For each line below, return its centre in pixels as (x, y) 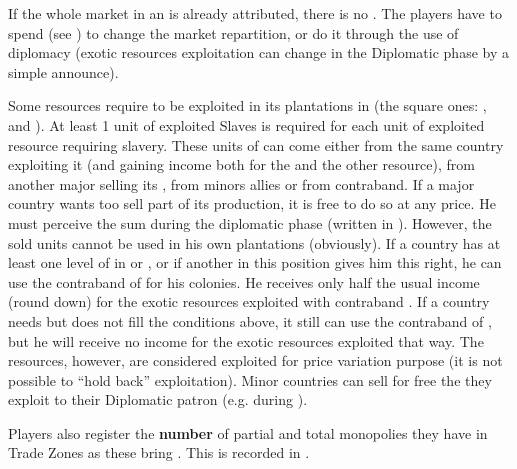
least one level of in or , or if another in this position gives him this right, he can (255, 262)
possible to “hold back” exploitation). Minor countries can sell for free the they (250, 379)
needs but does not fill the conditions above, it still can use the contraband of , (250, 320)
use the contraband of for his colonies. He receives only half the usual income (244, 281)
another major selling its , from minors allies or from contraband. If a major (241, 183)
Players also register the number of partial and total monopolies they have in (248, 432)
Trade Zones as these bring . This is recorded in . (159, 452)
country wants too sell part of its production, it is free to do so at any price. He (252, 203)
